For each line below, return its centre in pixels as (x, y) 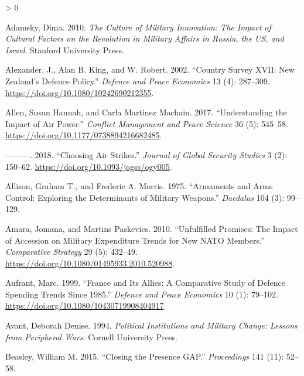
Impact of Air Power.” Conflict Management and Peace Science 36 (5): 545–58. (147, 123)
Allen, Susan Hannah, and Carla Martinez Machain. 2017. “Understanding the (146, 112)
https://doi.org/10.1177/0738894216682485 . (84, 135)
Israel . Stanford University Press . (65, 49)
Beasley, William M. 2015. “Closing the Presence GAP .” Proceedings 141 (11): (145, 356)
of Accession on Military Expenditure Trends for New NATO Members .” (135, 240)
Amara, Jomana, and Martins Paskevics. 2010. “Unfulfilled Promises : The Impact (152, 228)
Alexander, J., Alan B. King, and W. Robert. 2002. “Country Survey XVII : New (150, 69)
